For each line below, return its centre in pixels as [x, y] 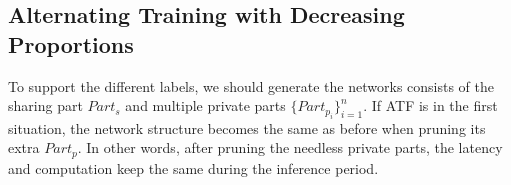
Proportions [71, 43]
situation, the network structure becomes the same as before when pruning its [247, 127]
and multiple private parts [205, 105]
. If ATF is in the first [430, 105]
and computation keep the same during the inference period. [193, 167]
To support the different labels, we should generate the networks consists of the [251, 85]
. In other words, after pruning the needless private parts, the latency [290, 147]
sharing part [45, 105]
